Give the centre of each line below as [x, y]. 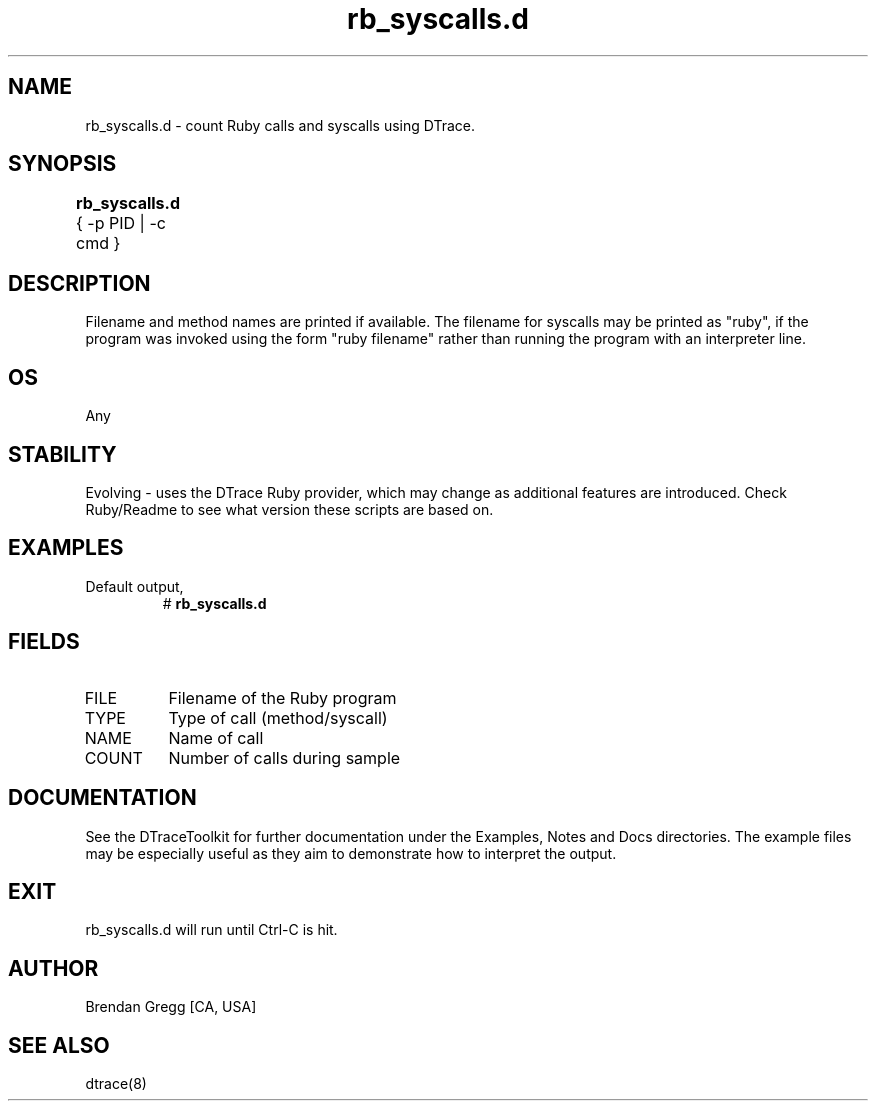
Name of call [216, 737]
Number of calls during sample [284, 757]
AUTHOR [53, 968]
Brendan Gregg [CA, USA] [171, 1007]
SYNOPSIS [62, 164]
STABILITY [62, 454]
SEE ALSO [59, 1045]
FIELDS [44, 642]
